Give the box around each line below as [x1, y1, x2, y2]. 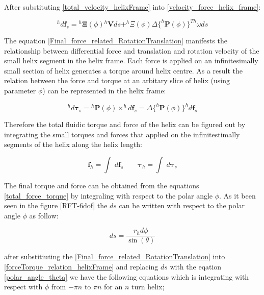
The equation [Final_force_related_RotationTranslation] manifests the [4, 35, 227, 46]
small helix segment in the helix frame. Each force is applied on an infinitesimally [4, 55, 258, 66]
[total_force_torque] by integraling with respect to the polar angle [4, 190, 213, 201]
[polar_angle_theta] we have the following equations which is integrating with [4, 271, 249, 282]
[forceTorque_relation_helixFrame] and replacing [4, 261, 159, 272]
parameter [4, 85, 36, 96]
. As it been [219, 190, 256, 201]
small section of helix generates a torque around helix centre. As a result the [4, 65, 243, 76]
